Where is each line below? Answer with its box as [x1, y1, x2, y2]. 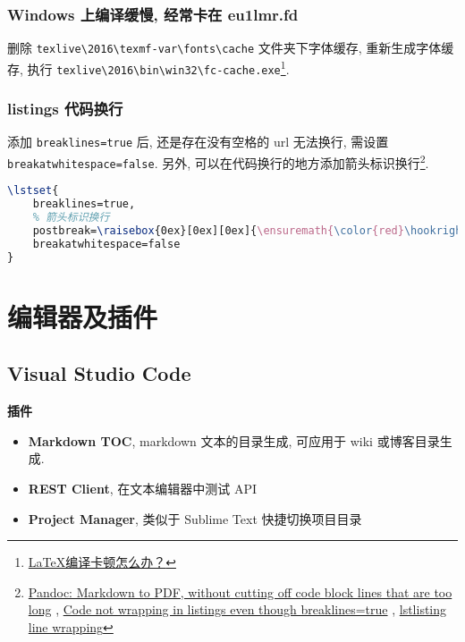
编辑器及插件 [7, 298, 158, 334]
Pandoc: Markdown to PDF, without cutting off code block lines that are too [28, 582, 452, 601]
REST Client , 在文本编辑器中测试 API [28, 478, 257, 497]
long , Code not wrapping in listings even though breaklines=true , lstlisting [28, 600, 447, 619]
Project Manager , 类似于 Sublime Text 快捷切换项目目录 [28, 509, 362, 528]
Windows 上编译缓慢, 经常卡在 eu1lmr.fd [7, 3, 299, 25]
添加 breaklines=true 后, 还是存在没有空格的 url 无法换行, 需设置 [7, 132, 389, 151]
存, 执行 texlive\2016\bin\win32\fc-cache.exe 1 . [7, 56, 290, 78]
